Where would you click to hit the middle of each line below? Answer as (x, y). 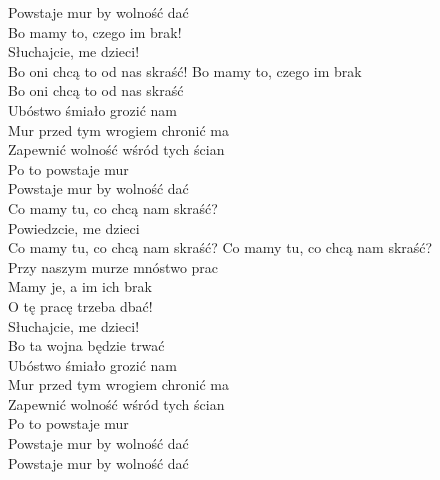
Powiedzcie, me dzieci (74, 227)
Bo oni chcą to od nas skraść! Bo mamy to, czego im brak (185, 70)
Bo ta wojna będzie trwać (86, 345)
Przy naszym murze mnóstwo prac (113, 266)
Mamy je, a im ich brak (80, 286)
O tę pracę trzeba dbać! (80, 305)
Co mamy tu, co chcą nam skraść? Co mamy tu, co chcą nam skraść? (220, 247)
